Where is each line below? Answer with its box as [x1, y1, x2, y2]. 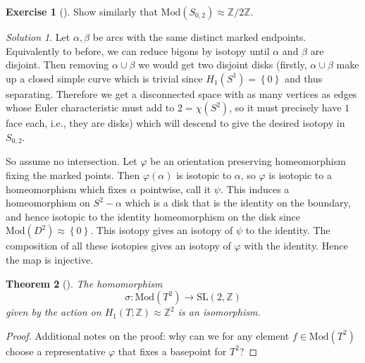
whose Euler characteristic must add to [6, 100, 175, 115]
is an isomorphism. [178, 304, 261, 319]
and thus [284, 70, 323, 85]
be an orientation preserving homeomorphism [150, 154, 346, 168]
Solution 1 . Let [6, 30, 70, 44]
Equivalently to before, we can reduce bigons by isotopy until [6, 43, 270, 58]
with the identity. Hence [244, 238, 348, 253]
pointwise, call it [140, 181, 211, 196]
